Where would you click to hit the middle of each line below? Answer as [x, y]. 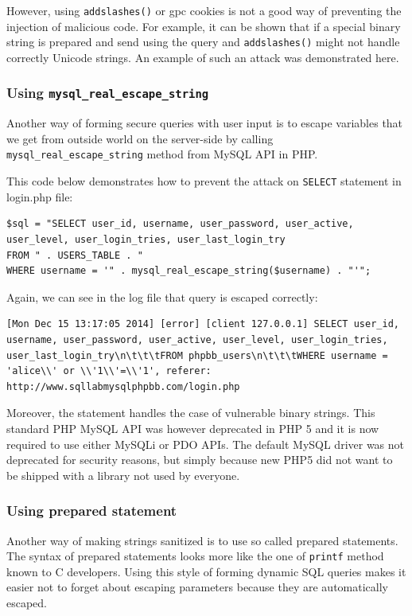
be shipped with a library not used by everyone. [123, 475]
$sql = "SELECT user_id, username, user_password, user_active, [180, 224]
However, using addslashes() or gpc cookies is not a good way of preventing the [204, 10]
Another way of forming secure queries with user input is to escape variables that [205, 123]
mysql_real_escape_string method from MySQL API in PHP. [162, 154]
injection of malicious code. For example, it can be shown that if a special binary [204, 26]
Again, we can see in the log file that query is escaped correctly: [162, 296]
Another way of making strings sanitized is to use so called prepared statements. [202, 540]
